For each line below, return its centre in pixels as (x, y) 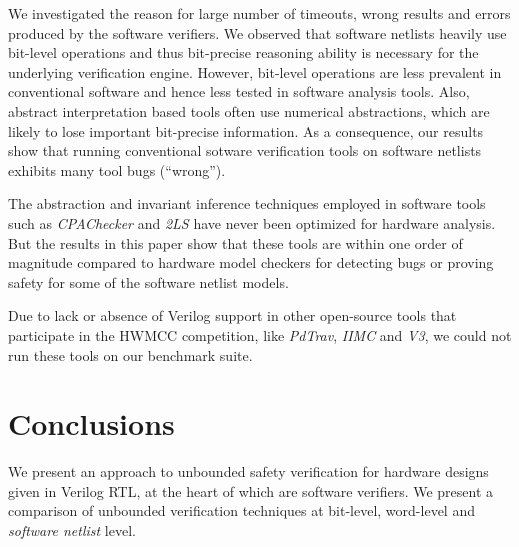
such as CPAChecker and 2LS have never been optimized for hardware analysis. (252, 222)
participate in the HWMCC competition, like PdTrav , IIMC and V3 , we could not (260, 334)
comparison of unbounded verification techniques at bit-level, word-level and (241, 510)
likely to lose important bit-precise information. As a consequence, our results (246, 130)
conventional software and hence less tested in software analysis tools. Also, (239, 91)
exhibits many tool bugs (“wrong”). (117, 169)
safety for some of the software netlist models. (148, 281)
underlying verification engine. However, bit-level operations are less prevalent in (255, 71)
